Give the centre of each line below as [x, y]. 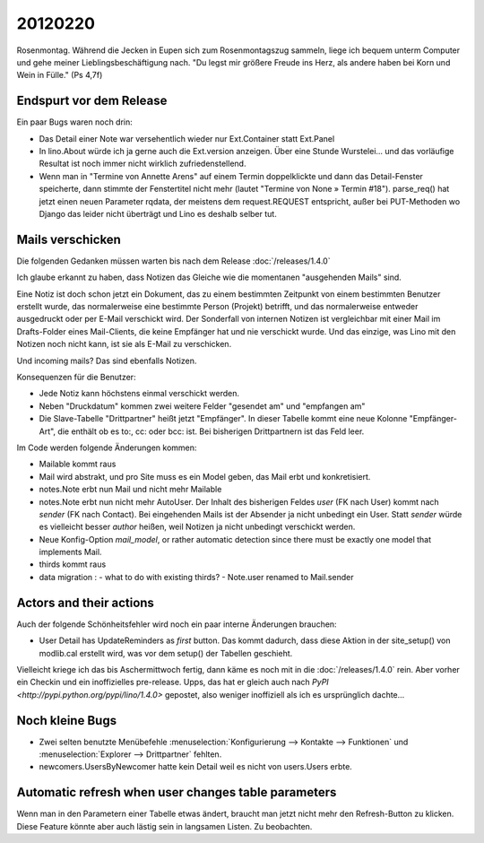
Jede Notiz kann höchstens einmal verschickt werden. [139, 394]
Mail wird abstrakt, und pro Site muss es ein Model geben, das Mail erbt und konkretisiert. [205, 476]
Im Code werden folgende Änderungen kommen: [107, 448]
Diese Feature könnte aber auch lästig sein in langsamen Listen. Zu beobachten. [164, 826]
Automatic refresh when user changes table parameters [177, 792]
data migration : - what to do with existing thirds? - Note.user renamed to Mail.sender [196, 577]
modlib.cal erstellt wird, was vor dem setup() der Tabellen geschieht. [166, 653]
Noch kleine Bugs [66, 721]
